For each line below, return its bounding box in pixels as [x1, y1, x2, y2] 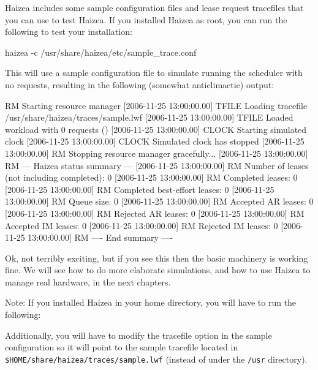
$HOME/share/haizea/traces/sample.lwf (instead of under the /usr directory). [5, 352, 308, 365]
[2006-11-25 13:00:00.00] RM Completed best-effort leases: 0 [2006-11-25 [5, 183, 274, 195]
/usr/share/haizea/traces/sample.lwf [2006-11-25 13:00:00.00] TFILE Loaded [5, 111, 293, 124]
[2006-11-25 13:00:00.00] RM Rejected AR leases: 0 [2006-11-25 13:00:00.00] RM [5, 206, 305, 219]
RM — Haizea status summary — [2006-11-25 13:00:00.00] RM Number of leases [5, 159, 309, 172]
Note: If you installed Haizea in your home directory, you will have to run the [5, 296, 297, 309]
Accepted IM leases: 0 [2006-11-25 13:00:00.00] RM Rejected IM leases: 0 [5, 219, 278, 232]
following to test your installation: [5, 25, 132, 38]
